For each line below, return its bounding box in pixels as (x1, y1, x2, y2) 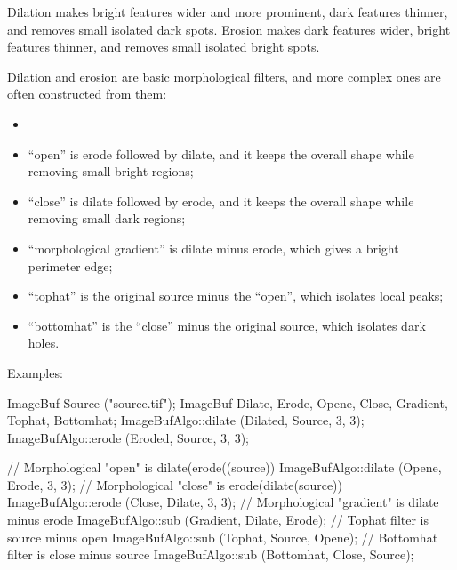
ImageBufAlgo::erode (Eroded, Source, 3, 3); (7, 428, 249, 446)
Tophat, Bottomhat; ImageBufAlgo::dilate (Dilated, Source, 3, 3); (7, 411, 365, 430)
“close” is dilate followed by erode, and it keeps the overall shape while (28, 191, 414, 210)
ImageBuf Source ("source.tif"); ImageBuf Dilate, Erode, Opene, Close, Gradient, (7, 393, 448, 412)
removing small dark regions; (28, 209, 186, 228)
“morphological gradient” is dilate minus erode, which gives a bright (28, 238, 399, 257)
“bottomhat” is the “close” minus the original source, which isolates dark (28, 316, 426, 334)
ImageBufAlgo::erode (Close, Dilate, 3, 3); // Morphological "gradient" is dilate (7, 493, 439, 511)
